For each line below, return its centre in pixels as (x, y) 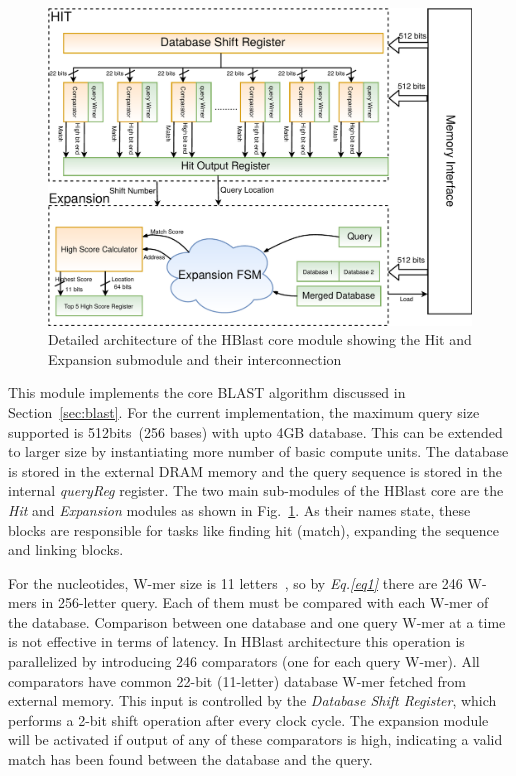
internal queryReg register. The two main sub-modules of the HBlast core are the (256, 490)
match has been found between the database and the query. (190, 759)
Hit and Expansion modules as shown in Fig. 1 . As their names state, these (239, 509)
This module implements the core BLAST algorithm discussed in (207, 392)
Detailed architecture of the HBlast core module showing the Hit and (260, 339)
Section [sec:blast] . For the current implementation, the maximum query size (244, 411)
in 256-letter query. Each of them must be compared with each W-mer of (265, 602)
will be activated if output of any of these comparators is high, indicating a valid (255, 739)
